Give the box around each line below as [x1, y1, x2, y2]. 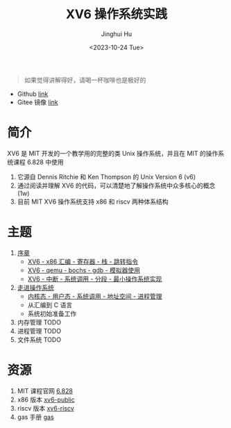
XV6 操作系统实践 [65, 6, 168, 22]
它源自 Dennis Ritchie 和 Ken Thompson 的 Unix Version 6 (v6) [17, 172, 196, 181]
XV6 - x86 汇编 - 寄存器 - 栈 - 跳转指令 [27, 257, 139, 265]
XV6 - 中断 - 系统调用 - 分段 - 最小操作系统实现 [27, 274, 162, 283]
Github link [17, 90, 49, 98]
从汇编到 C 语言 [27, 300, 73, 309]
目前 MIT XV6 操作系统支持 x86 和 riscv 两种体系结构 [17, 197, 169, 206]
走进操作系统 [17, 283, 54, 292]
